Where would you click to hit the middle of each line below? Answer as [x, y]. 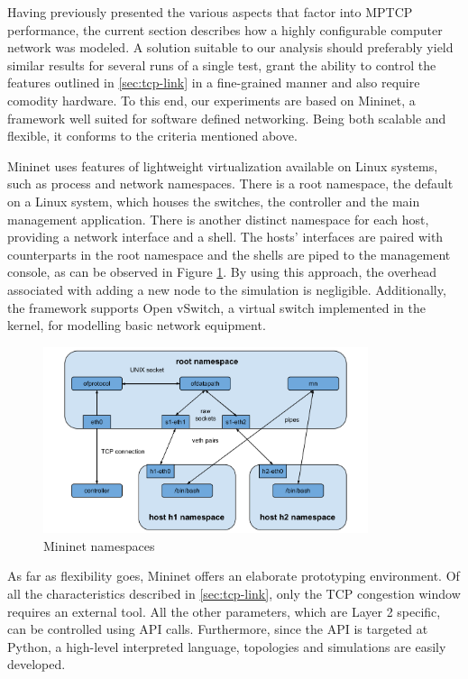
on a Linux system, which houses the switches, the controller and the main [214, 201]
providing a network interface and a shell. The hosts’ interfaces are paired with [225, 237]
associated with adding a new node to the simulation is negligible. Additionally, [227, 289]
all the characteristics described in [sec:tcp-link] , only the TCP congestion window [234, 593]
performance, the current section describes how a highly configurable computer [225, 29]
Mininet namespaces [99, 545]
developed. [37, 664]
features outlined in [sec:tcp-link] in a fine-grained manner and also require [214, 83]
